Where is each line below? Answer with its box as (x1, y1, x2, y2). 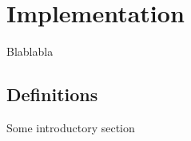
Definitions (6, 82, 98, 107)
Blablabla (6, 43, 54, 60)
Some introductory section (6, 119, 135, 135)
